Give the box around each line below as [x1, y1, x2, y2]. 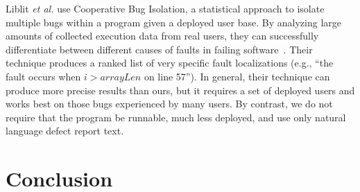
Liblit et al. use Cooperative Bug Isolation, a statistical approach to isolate [6, 1, 325, 15]
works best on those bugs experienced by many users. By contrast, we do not [6, 96, 333, 111]
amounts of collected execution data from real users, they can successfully [6, 28, 319, 43]
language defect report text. [6, 123, 124, 138]
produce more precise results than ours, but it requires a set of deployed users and [6, 82, 355, 97]
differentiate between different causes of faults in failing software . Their [6, 42, 313, 56]
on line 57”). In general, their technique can [144, 69, 330, 83]
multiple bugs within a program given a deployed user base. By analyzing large [6, 15, 341, 29]
